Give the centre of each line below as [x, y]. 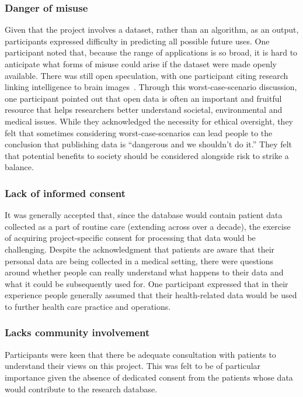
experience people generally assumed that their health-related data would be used [151, 295]
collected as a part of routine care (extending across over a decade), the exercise [148, 226]
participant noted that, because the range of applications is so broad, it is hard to [151, 52]
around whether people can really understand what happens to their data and [144, 272]
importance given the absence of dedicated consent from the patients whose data [149, 377]
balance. [19, 167]
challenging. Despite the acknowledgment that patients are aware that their [140, 249]
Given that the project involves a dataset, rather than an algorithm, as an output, [152, 30]
